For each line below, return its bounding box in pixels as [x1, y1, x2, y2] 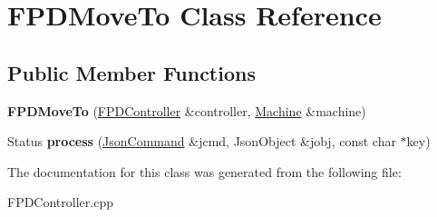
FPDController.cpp [7, 192, 113, 212]
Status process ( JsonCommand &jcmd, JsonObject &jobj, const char [7, 132, 396, 151]
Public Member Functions [7, 58, 256, 86]
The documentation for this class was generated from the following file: [7, 162, 402, 181]
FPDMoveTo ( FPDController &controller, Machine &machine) [7, 101, 366, 120]
